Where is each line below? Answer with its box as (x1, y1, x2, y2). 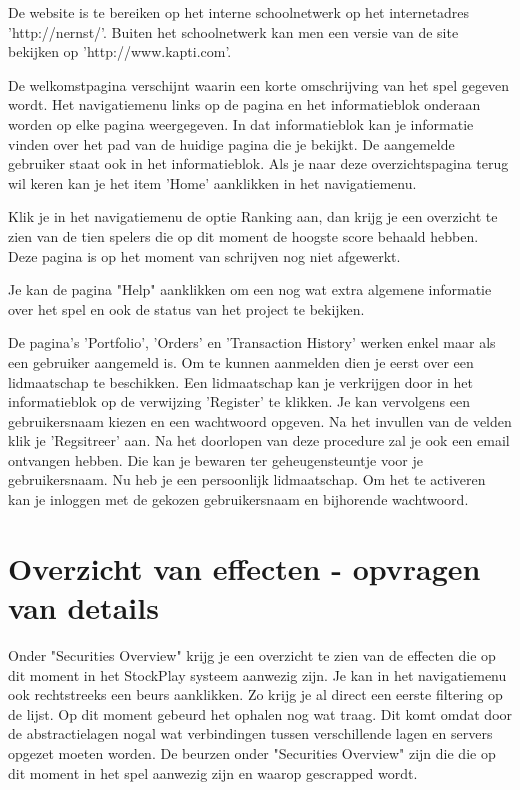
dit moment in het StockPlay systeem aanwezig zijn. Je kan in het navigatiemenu (8, 664, 507, 685)
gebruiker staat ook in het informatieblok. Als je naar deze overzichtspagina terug (8, 153, 509, 174)
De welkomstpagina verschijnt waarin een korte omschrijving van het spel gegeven (8, 74, 510, 95)
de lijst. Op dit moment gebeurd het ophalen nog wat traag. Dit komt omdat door (8, 703, 513, 724)
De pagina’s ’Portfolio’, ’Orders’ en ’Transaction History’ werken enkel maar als (8, 332, 496, 353)
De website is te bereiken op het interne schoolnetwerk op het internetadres (8, 2, 470, 22)
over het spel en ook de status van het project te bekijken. (8, 298, 365, 319)
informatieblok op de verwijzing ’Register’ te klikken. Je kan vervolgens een (8, 391, 470, 412)
